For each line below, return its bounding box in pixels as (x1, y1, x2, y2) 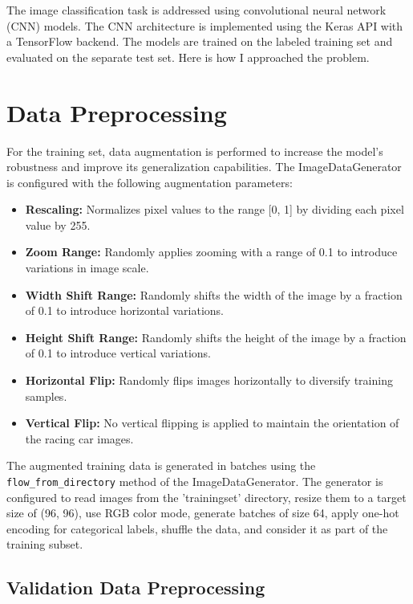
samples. (25, 387, 67, 404)
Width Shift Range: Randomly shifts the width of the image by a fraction (25, 286, 403, 303)
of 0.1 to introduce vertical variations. (25, 345, 212, 361)
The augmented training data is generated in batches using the (6, 457, 316, 474)
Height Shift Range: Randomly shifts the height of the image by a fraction (25, 329, 407, 345)
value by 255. (25, 216, 91, 233)
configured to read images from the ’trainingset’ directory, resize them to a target (6, 488, 407, 505)
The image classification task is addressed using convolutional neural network (6, 2, 387, 18)
